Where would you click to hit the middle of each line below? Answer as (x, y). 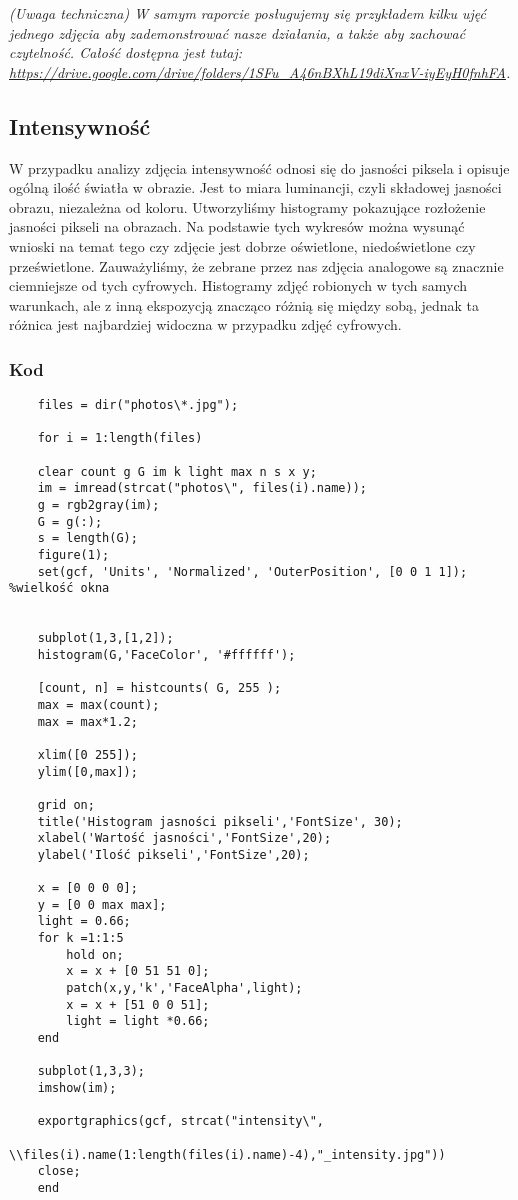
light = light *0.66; (138, 1021)
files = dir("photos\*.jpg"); (138, 405)
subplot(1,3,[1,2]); (105, 638)
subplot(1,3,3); (91, 1071)
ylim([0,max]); (87, 771)
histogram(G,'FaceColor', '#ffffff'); (166, 654)
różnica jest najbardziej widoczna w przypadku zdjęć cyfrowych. (205, 324)
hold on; (95, 954)
